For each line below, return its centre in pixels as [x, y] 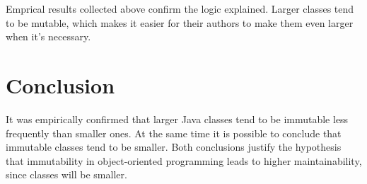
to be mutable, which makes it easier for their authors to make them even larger [180, 22]
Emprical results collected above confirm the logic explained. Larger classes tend [180, 8]
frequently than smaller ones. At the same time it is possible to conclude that [174, 133]
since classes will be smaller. [66, 174]
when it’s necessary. [48, 36]
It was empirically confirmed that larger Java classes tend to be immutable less [177, 119]
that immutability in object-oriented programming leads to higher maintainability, [184, 160]
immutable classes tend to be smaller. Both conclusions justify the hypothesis [174, 147]
